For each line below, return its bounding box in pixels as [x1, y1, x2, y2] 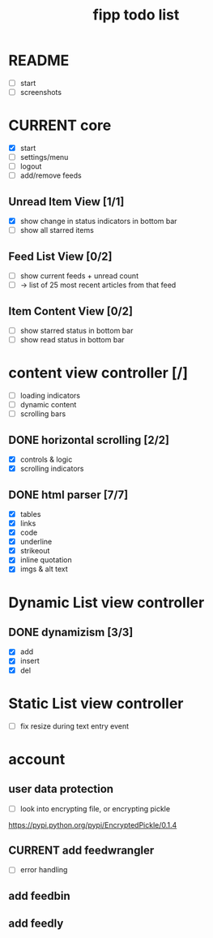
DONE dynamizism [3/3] [8, 625, 134, 639]
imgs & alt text [19, 564, 69, 574]
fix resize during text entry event [19, 721, 130, 731]
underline [19, 537, 53, 547]
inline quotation [19, 555, 72, 565]
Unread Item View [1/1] [8, 195, 125, 209]
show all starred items [19, 226, 95, 235]
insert [19, 656, 40, 666]
